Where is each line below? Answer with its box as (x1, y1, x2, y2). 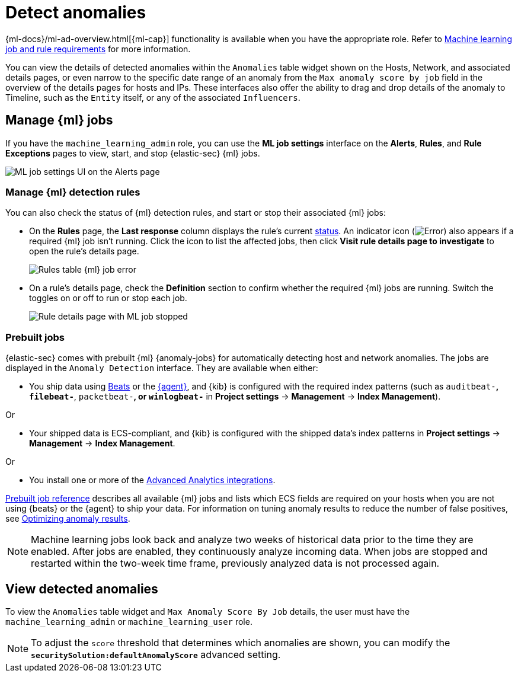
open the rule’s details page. (29, 246, 139, 257)
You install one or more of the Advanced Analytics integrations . (29, 475, 276, 486)
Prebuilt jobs (5, 331, 65, 343)
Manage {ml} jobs (5, 113, 113, 128)
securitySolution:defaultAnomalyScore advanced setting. (31, 648, 281, 660)
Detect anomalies (5, 2, 146, 23)
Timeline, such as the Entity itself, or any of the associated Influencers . (5, 92, 300, 103)
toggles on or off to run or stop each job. (29, 293, 187, 304)
